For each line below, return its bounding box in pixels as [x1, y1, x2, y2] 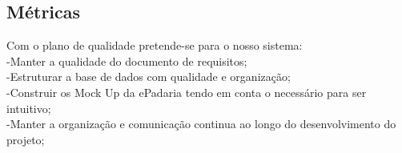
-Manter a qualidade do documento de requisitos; [6, 52, 247, 69]
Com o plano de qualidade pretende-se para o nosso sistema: [6, 37, 303, 54]
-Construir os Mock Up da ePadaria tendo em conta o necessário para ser [6, 83, 367, 100]
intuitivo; [6, 99, 51, 116]
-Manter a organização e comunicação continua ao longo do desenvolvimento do [6, 115, 396, 132]
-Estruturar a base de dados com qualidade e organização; [6, 68, 291, 85]
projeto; [6, 131, 45, 147]
